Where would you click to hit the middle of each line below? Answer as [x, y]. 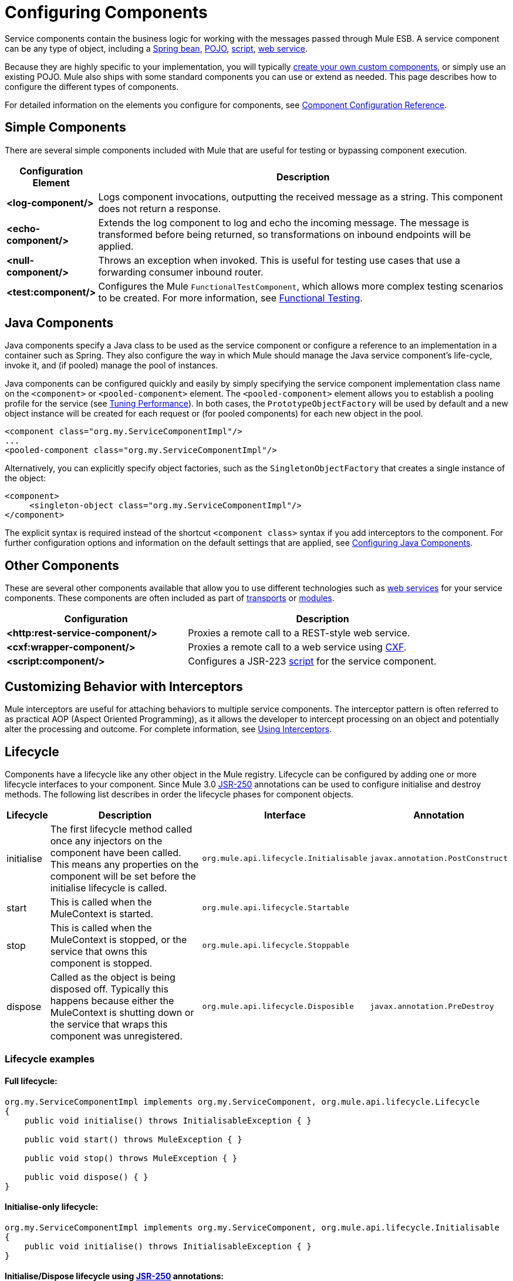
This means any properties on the [124, 864]
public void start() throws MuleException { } [133, 1139]
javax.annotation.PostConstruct [439, 859]
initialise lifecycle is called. [109, 888]
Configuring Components [106, 12]
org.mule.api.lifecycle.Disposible [278, 1007]
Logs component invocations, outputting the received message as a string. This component [301, 197]
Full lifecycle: [31, 1081]
